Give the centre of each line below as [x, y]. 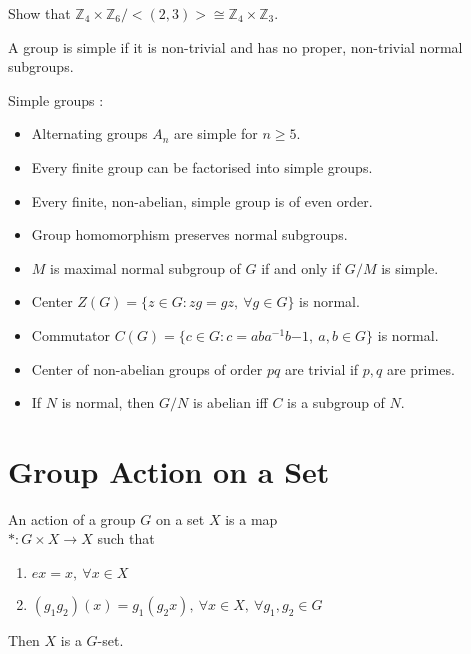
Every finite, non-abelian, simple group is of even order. [202, 200]
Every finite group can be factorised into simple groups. [202, 166]
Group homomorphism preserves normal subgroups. [189, 234]
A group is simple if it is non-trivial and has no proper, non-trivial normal [235, 46]
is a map [251, 518]
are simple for [215, 133]
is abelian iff [230, 402]
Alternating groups [89, 133]
